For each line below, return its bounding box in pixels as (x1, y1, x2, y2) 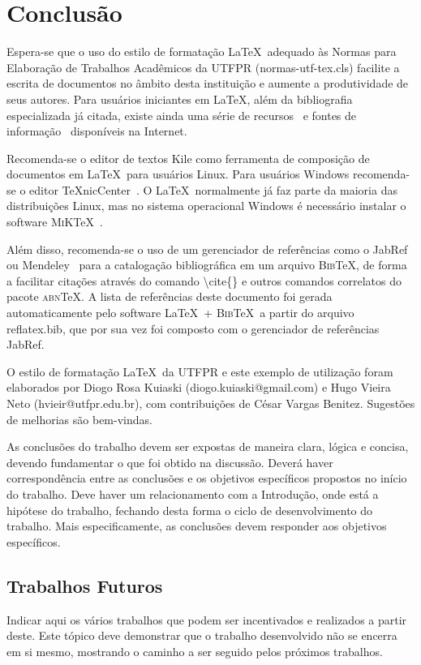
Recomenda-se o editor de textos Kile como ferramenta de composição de (6, 149, 370, 166)
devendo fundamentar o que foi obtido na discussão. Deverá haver (6, 453, 333, 470)
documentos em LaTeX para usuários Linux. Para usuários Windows (6, 165, 350, 182)
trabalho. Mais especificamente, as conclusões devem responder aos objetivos (6, 517, 387, 534)
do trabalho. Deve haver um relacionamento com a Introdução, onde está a (6, 485, 379, 502)
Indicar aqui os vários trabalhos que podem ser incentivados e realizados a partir (6, 611, 407, 628)
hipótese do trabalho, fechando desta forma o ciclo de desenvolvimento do (6, 501, 373, 518)
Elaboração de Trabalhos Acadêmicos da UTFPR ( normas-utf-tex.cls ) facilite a (6, 58, 400, 75)
